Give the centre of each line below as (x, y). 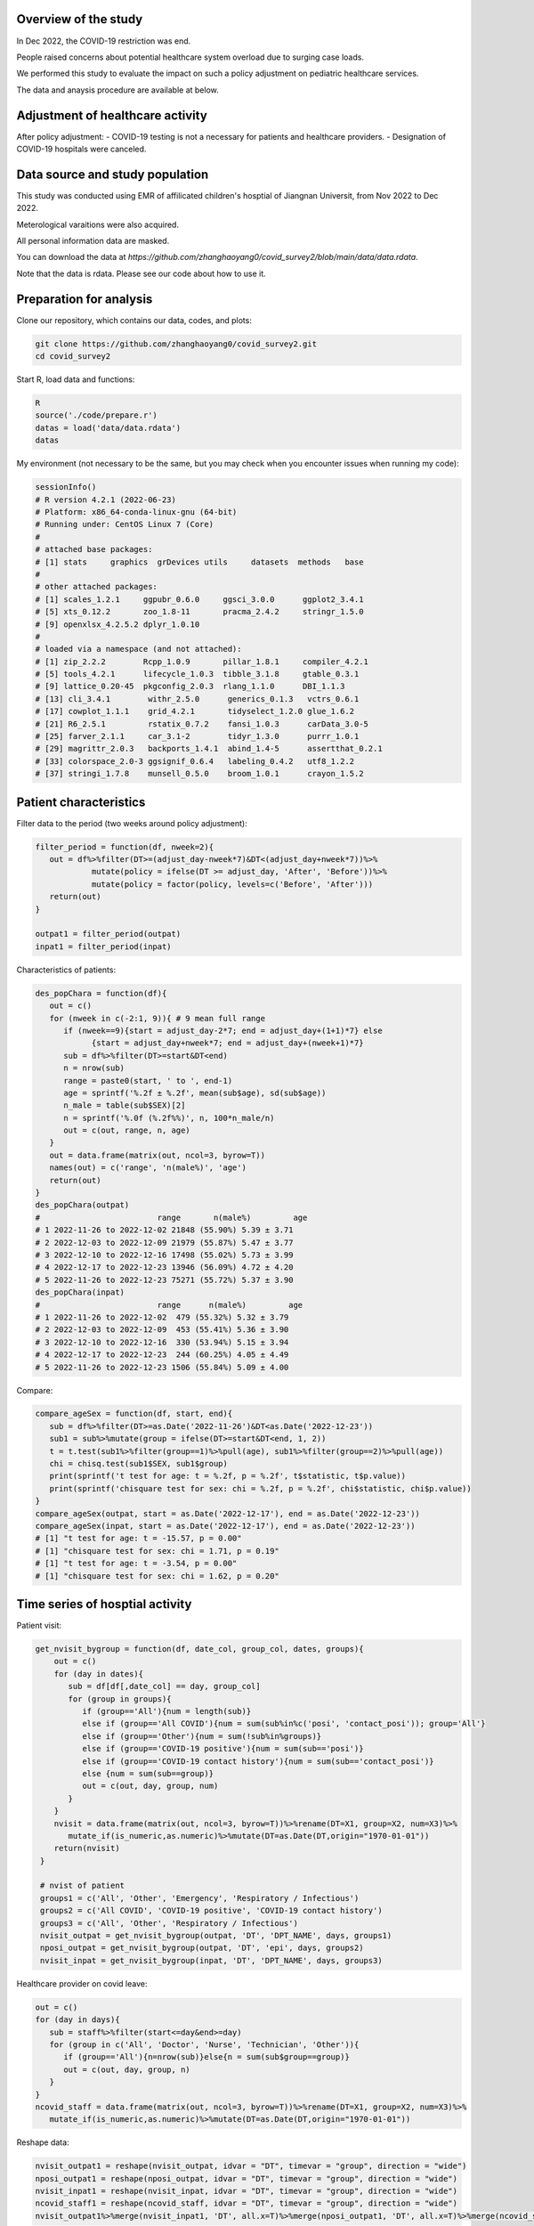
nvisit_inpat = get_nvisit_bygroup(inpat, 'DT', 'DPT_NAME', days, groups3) (211, 1960)
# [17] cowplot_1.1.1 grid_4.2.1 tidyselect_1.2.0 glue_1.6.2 (195, 711)
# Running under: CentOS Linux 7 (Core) (124, 524)
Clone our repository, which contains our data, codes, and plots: (134, 320)
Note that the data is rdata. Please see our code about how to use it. (141, 273)
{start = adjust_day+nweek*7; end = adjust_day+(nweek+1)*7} (227, 1043)
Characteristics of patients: (66, 970)
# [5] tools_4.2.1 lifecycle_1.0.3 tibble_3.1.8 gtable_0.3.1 (197, 674)
